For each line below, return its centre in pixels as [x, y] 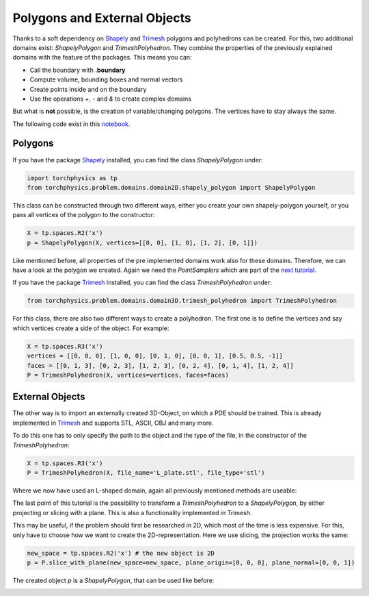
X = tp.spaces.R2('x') [65, 233]
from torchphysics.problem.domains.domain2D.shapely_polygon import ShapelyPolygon [171, 187]
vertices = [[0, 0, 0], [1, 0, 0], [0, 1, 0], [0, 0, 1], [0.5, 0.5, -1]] [155, 356]
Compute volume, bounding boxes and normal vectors [106, 79]
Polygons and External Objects [102, 18]
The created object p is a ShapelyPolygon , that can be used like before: [113, 580]
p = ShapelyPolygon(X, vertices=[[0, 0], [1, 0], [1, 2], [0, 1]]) [142, 243]
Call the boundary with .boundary [78, 70]
